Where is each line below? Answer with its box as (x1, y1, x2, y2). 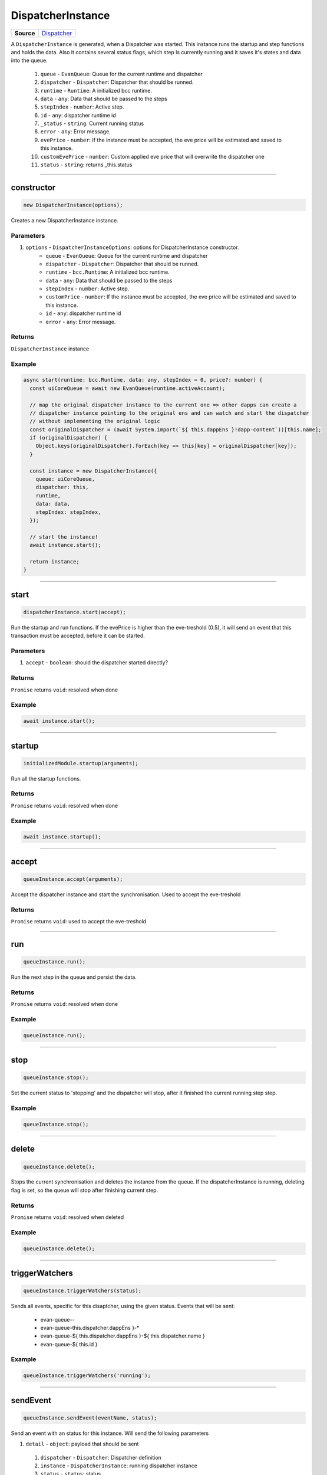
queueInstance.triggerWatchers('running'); (23, 1372, 151, 1379)
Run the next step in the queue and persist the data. (11, 973, 137, 981)
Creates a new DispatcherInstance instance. (11, 217, 118, 224)
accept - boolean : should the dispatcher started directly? (25, 659, 168, 666)
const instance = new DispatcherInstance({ (29, 467, 157, 474)
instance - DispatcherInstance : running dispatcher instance (40, 1462, 197, 1469)
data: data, (35, 500, 71, 507)
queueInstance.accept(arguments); (23, 876, 123, 882)
